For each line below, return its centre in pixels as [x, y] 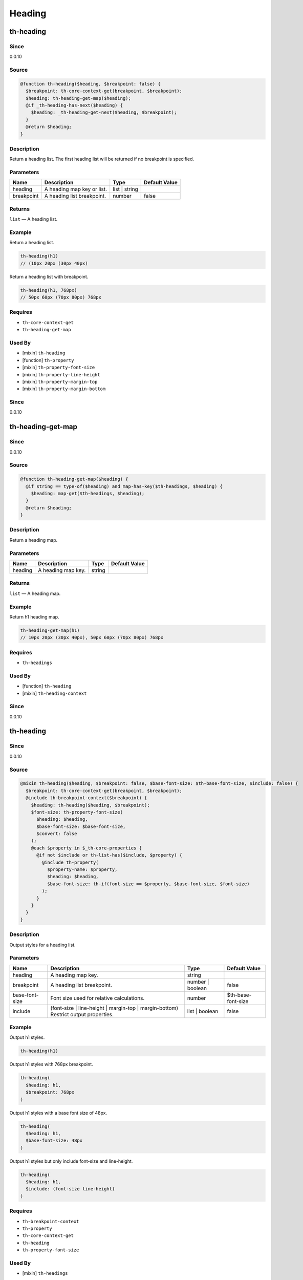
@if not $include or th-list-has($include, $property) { [110, 855]
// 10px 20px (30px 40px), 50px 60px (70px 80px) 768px [92, 638]
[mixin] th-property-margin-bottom [64, 389]
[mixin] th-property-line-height [61, 374]
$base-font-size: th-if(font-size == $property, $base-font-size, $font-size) [148, 884]
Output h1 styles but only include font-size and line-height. [71, 1161]
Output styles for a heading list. [43, 945]
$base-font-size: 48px [54, 1141]
